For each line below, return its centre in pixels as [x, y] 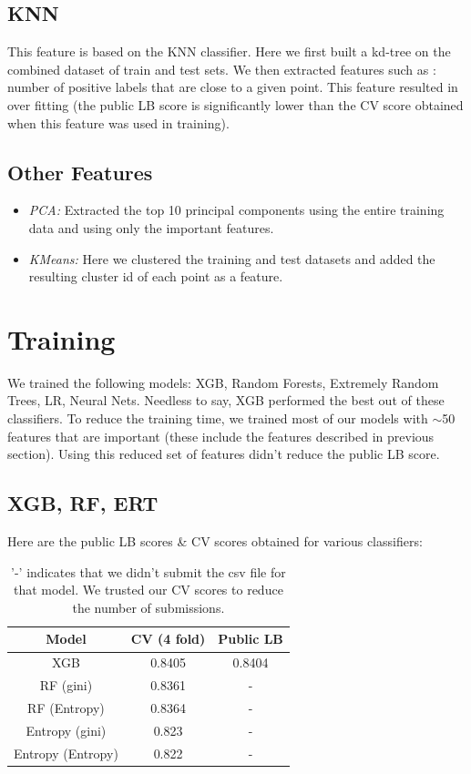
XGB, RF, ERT [83, 503]
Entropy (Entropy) [66, 753]
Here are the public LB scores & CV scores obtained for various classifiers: [215, 541]
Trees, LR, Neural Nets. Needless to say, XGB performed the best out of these [226, 400]
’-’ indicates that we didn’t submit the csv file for [148, 571]
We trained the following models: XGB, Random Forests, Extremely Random [223, 382]
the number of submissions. [148, 607]
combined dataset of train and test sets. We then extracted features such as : [222, 69]
